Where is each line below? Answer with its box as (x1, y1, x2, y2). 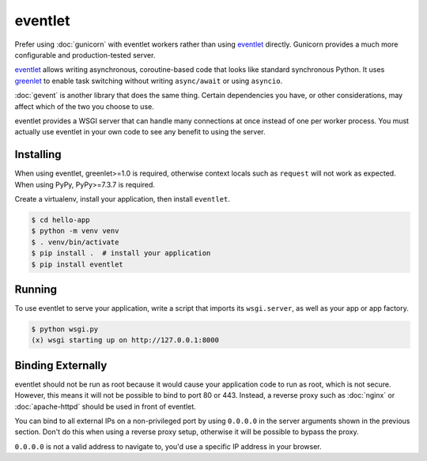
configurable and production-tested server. (14, 50, 156, 59)
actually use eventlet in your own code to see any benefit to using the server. (14, 127, 266, 137)
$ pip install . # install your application (31, 249, 211, 258)
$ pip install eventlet (31, 259, 124, 269)
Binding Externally (14, 358, 108, 372)
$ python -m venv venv (31, 226, 119, 236)
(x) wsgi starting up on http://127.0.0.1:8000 (31, 336, 219, 345)
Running (14, 282, 58, 296)
